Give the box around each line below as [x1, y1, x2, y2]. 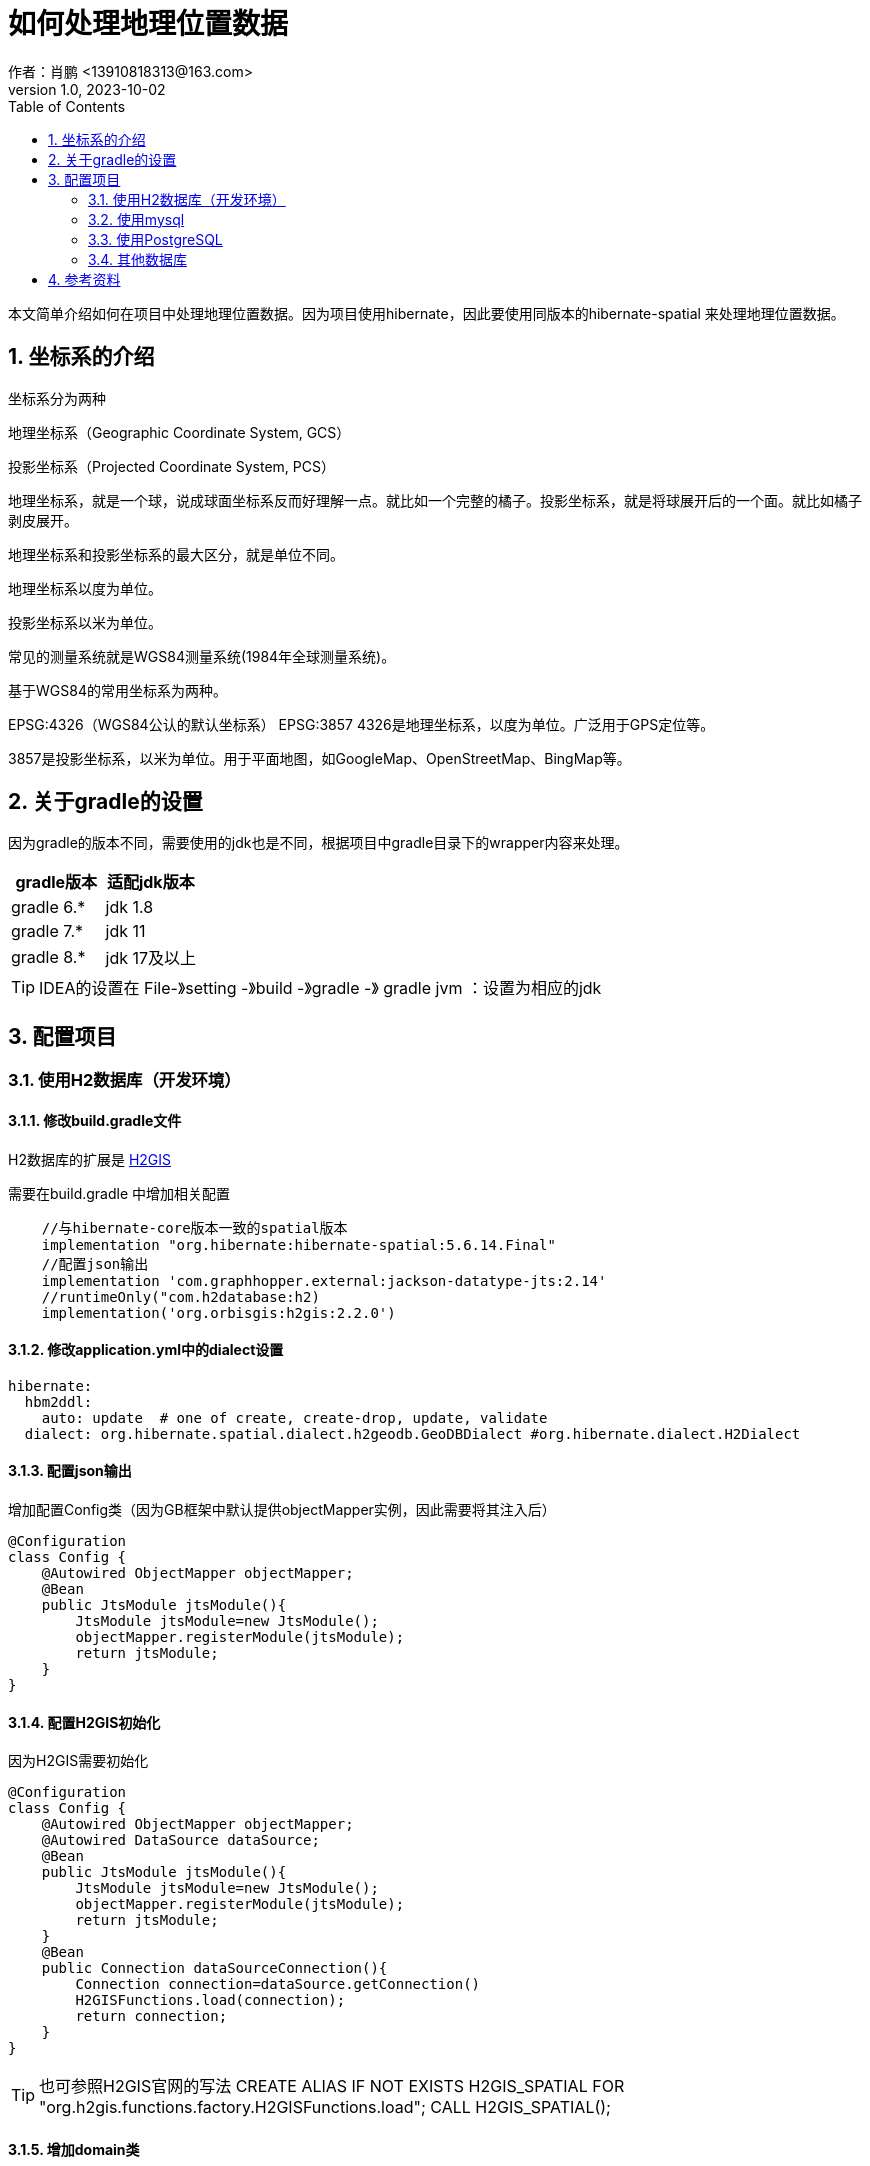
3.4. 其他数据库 [88, 250, 187, 268]
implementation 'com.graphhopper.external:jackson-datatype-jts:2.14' [41, 1272, 607, 1289]
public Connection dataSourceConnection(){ [41, 1960, 388, 1977]
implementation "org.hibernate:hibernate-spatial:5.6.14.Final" [41, 1236, 556, 1253]
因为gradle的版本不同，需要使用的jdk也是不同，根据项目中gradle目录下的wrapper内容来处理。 [8, 834, 629, 852]
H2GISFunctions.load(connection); [75, 1992, 346, 2009]
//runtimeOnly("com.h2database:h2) [41, 1288, 320, 1305]
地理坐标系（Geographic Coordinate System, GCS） [8, 423, 351, 441]
